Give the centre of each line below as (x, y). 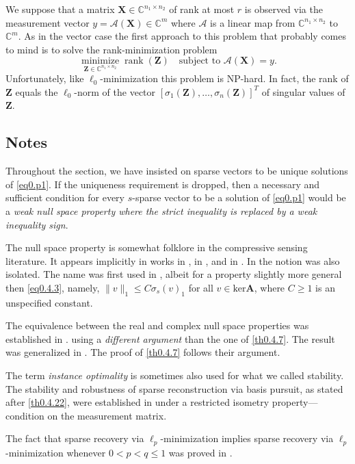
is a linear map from (253, 22)
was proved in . (200, 452)
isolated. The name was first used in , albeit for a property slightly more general (174, 274)
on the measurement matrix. (107, 415)
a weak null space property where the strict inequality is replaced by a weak (161, 210)
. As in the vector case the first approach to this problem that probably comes (182, 36)
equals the (37, 91)
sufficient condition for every (65, 197)
